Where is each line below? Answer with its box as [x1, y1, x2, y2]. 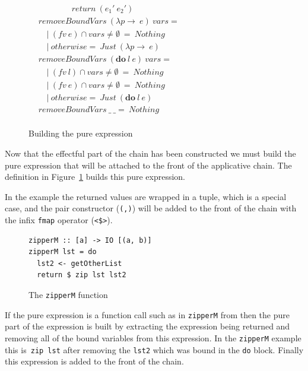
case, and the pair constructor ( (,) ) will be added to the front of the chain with [5, 202, 297, 214]
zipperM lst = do [28, 248, 97, 256]
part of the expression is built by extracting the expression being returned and [5, 320, 290, 332]
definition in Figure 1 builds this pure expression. [5, 170, 186, 183]
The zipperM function [28, 288, 108, 300]
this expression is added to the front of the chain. [5, 355, 184, 367]
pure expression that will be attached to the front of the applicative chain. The [5, 158, 292, 171]
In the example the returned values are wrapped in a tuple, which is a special [5, 190, 287, 202]
